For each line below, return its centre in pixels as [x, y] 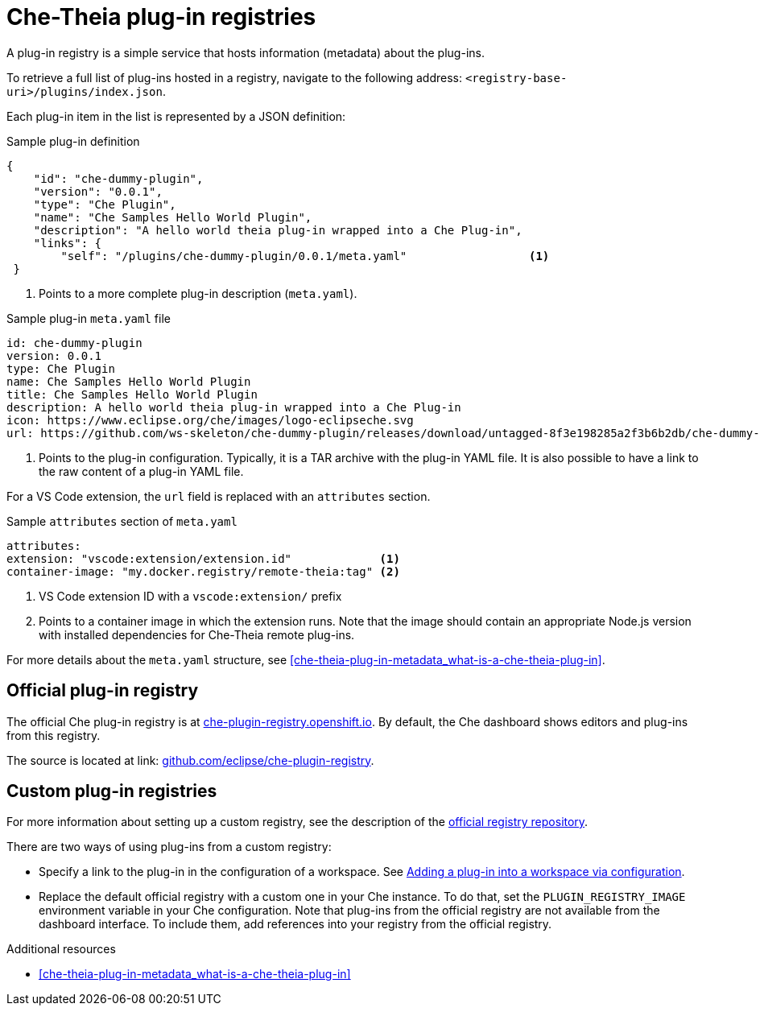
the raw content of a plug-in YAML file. [141, 471]
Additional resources [61, 949]
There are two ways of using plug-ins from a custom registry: [169, 847]
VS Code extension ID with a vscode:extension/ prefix [190, 596]
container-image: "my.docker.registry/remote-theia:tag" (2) [203, 571]
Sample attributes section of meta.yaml [122, 521]
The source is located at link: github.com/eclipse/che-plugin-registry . [190, 760]
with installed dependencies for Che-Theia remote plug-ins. [197, 634]
